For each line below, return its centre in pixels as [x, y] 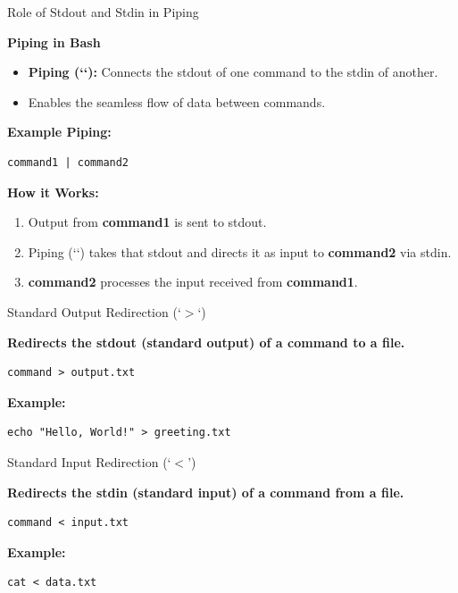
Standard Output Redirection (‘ [94, 311]
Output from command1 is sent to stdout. [147, 222]
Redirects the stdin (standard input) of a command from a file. [206, 492]
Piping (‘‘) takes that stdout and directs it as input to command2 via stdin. [240, 251]
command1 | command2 [68, 162]
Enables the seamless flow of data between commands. [177, 101]
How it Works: [53, 192]
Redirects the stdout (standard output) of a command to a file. [206, 342]
